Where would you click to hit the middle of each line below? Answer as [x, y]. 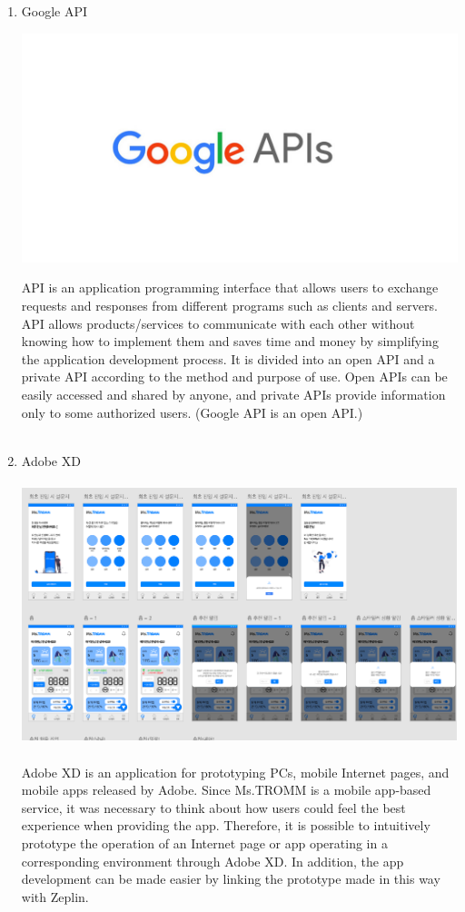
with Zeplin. [55, 896]
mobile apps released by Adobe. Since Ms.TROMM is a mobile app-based [226, 790]
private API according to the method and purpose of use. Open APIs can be [234, 377]
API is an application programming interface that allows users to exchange [230, 287]
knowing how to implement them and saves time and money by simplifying [230, 341]
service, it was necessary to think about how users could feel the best [213, 807]
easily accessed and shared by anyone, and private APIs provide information [233, 395]
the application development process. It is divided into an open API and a [228, 358]
